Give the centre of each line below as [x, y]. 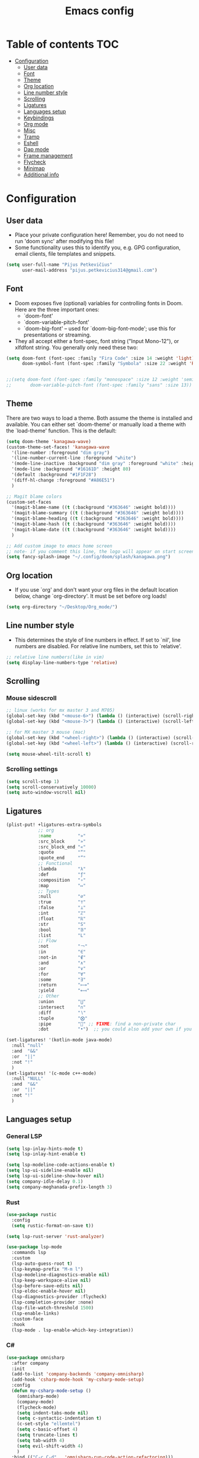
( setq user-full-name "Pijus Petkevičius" [59, 265]
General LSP [24, 1136]
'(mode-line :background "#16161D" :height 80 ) [71, 469]
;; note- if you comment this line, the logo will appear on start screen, [102, 551]
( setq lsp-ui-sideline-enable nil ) [50, 1171]
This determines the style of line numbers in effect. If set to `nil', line [97, 640]
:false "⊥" [62, 908]
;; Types [49, 891]
